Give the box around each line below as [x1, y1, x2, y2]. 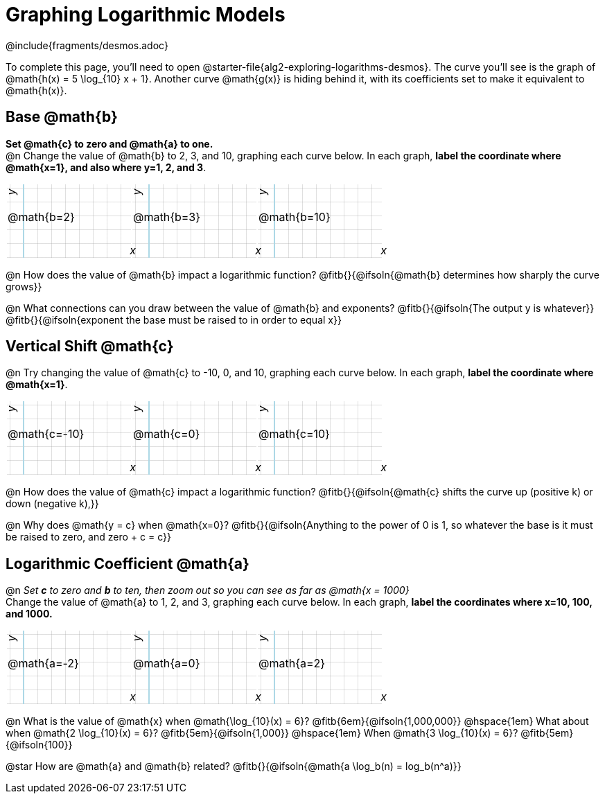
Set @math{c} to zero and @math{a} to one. [6, 137, 213, 150]
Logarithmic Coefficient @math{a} [6, 554, 249, 572]
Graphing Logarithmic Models [6, 3, 286, 26]
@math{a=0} [133, 656, 200, 671]
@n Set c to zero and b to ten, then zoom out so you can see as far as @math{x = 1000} [6, 584, 410, 597]
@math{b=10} [258, 209, 331, 224]
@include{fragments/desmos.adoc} [6, 39, 168, 51]
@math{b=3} [133, 209, 201, 224]
